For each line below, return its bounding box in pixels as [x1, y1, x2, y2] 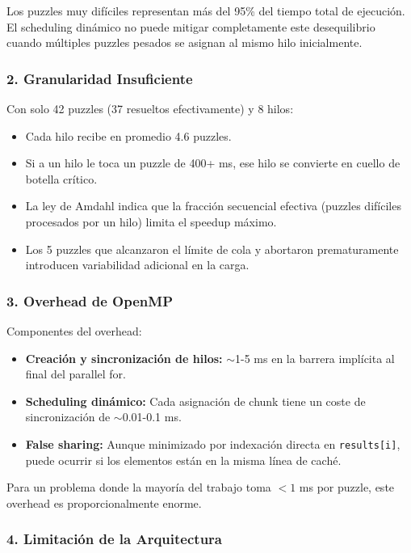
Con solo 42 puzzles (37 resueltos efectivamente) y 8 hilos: [6, 100, 294, 116]
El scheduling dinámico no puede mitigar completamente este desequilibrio [6, 18, 375, 35]
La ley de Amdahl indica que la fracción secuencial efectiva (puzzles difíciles [25, 197, 401, 214]
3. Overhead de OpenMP [6, 290, 173, 310]
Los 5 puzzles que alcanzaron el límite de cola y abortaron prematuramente [25, 240, 399, 257]
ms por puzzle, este [299, 479, 395, 496]
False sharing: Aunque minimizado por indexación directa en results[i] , [25, 435, 401, 452]
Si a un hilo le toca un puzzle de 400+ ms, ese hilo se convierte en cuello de [25, 154, 401, 171]
